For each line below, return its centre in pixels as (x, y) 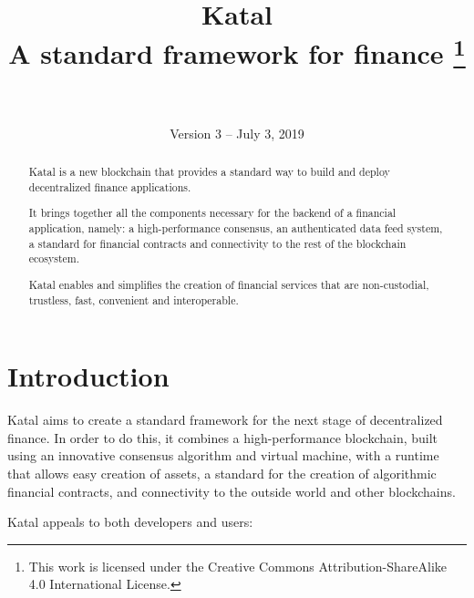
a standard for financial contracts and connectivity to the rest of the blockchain (217, 243)
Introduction (88, 376)
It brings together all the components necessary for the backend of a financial (212, 213)
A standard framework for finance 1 (237, 52)
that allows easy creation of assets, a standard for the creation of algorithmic (222, 473)
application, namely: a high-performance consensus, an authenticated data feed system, (236, 228)
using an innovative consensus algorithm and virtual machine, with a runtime (223, 455)
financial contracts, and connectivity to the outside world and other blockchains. (232, 491)
